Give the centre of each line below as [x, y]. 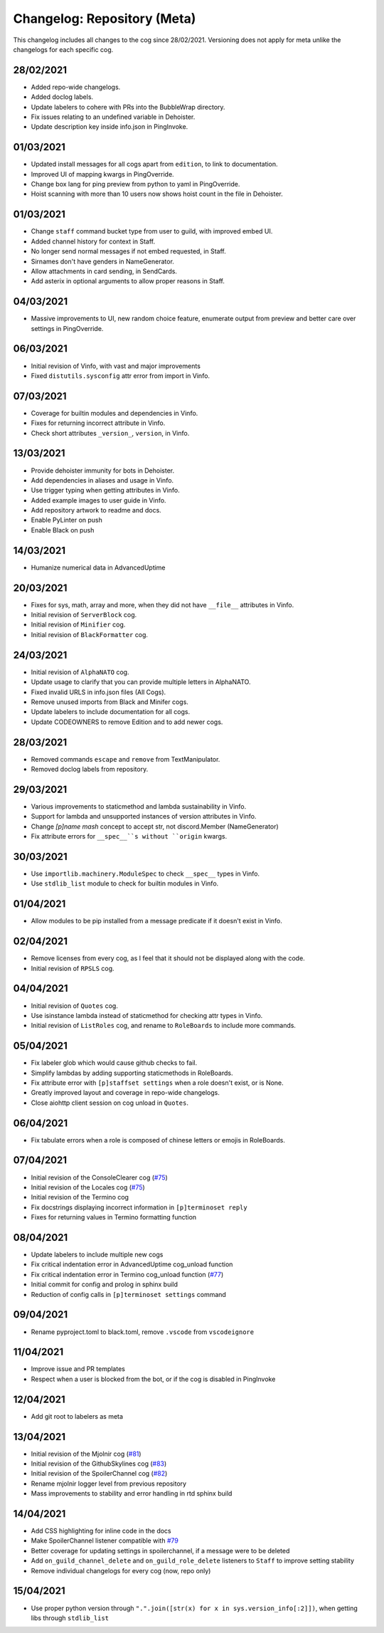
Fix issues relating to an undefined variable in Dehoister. [113, 117]
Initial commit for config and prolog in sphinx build [104, 1284]
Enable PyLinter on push [67, 520]
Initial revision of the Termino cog [80, 1197]
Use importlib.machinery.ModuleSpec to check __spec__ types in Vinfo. [145, 873]
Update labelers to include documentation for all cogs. [111, 712]
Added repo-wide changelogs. [76, 87]
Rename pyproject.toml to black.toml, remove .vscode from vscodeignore [143, 1332]
